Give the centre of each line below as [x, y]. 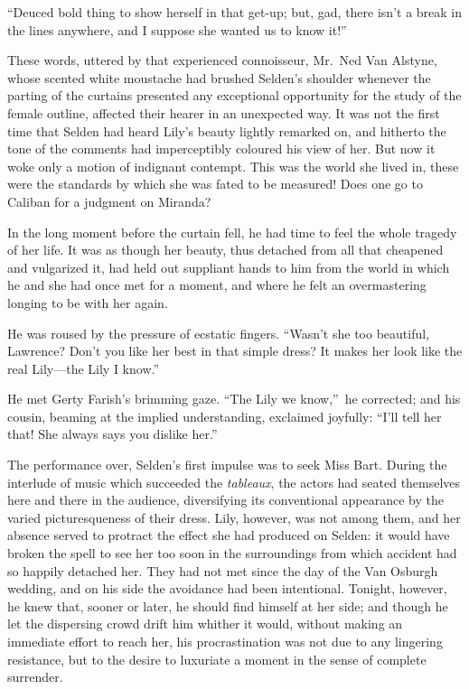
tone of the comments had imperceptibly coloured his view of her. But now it [221, 149]
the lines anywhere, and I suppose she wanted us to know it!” [177, 29]
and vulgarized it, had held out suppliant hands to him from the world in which [229, 267]
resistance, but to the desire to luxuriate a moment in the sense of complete [217, 659]
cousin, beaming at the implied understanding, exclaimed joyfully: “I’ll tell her [225, 416]
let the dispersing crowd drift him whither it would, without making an [205, 624]
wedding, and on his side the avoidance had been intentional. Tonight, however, [227, 588]
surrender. [35, 677]
